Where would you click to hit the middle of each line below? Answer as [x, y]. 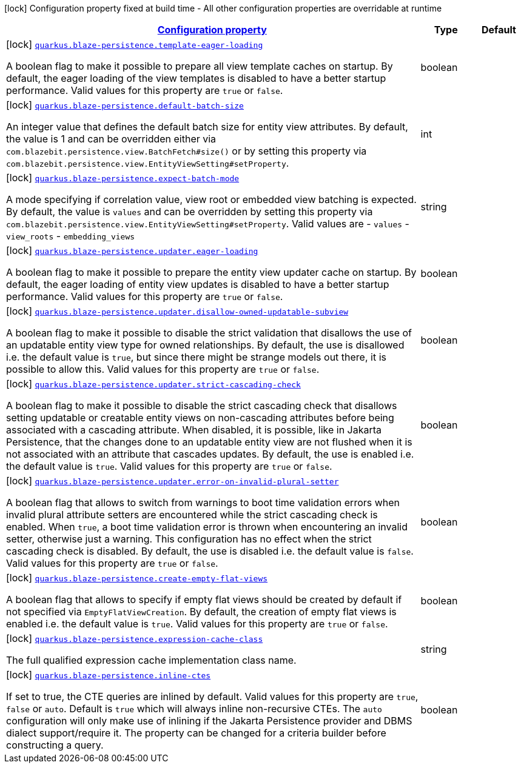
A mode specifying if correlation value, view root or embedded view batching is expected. [211, 199]
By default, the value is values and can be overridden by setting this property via [190, 212]
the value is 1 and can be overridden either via [111, 139]
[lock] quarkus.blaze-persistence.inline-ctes [109, 675]
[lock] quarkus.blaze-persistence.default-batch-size [125, 105]
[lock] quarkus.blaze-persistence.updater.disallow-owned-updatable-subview [177, 311]
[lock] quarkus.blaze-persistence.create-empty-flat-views [137, 578]
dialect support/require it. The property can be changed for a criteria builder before [196, 733]
